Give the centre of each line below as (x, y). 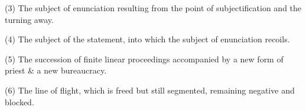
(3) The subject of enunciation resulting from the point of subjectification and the (153, 8)
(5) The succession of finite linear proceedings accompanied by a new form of (144, 59)
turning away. (29, 19)
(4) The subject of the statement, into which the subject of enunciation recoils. (147, 39)
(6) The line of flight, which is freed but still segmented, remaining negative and (150, 90)
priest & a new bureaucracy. (56, 70)
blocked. (19, 101)
